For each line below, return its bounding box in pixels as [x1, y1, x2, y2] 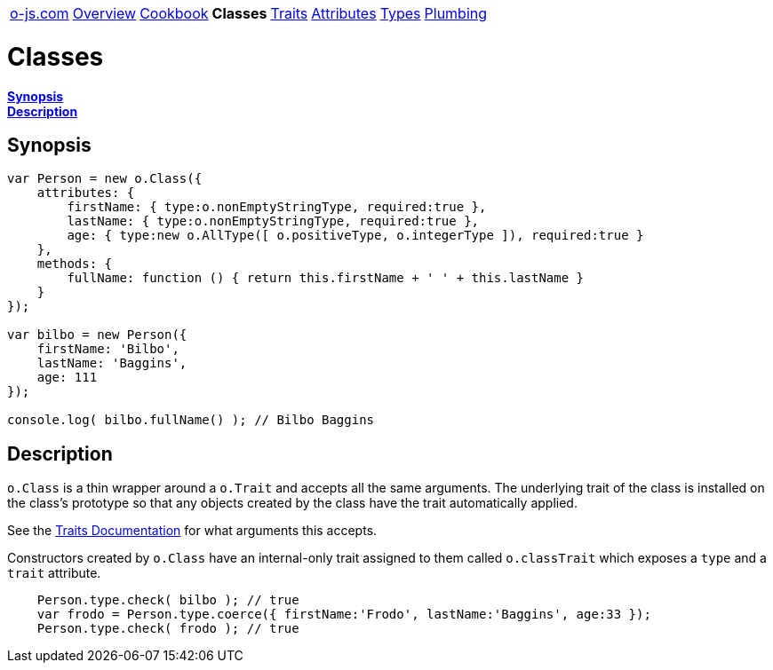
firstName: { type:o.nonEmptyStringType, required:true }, [67, 200, 487, 215]
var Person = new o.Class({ [7, 171, 203, 186]
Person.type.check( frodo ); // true [36, 621, 299, 636]
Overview [72, 4, 137, 22]
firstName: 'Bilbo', [36, 342, 179, 357]
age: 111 [36, 370, 98, 385]
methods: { [36, 256, 113, 272]
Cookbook [139, 4, 209, 22]
